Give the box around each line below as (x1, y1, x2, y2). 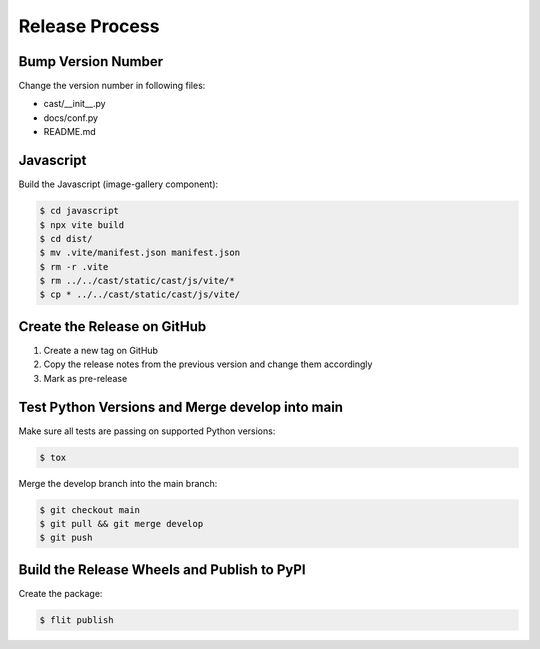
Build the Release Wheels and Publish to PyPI (18, 561, 306, 578)
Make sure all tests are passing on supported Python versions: (18, 425, 276, 437)
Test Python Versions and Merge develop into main (18, 398, 344, 415)
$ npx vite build (39, 219, 125, 230)
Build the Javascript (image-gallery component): (18, 178, 219, 190)
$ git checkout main (39, 504, 140, 515)
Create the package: (18, 587, 103, 599)
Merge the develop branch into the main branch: (18, 477, 218, 489)
